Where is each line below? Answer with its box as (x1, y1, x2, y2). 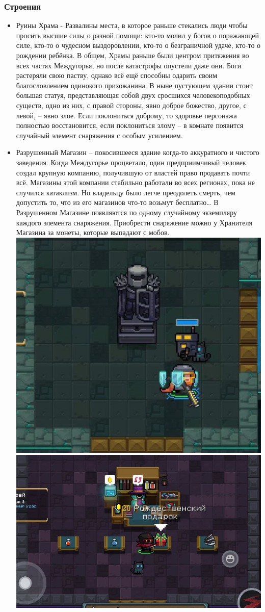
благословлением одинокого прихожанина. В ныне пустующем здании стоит (16, 80, 253, 90)
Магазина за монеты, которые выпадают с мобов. (16, 227, 170, 238)
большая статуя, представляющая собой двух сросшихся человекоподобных (16, 90, 250, 100)
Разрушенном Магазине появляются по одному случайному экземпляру (16, 207, 237, 217)
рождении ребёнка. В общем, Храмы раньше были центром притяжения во (16, 50, 249, 60)
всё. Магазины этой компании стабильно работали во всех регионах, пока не (16, 177, 255, 188)
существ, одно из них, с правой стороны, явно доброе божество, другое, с (16, 99, 247, 110)
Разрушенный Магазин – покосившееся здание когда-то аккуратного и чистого (16, 147, 259, 158)
